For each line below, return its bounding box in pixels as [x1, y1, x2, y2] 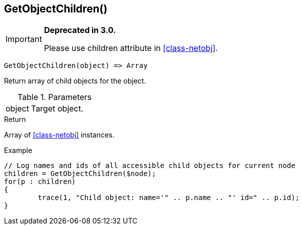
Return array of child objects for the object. [4, 76, 146, 85]
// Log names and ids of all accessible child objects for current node [4, 161, 295, 170]
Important [6, 34, 42, 44]
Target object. [31, 103, 84, 114]
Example [4, 146, 33, 155]
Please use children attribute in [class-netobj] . [44, 43, 218, 53]
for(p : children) [4, 177, 76, 186]
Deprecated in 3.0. [44, 25, 116, 35]
